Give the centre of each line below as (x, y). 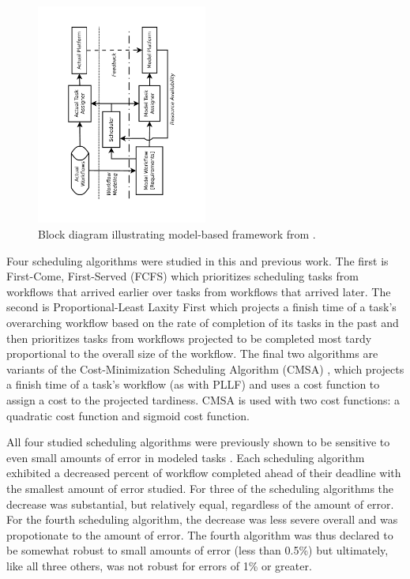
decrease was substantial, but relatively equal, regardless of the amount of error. (200, 504)
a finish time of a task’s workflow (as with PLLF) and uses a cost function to (193, 384)
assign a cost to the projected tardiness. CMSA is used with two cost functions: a (203, 399)
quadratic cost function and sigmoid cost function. (128, 415)
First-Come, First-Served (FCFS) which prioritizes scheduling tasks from (182, 276)
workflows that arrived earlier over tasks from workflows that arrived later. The (199, 291)
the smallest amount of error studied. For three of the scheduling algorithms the (200, 488)
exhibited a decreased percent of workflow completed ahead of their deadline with (204, 473)
